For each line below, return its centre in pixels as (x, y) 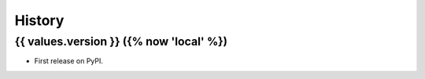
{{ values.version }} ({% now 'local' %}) (121, 41)
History (39, 20)
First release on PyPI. (69, 61)
